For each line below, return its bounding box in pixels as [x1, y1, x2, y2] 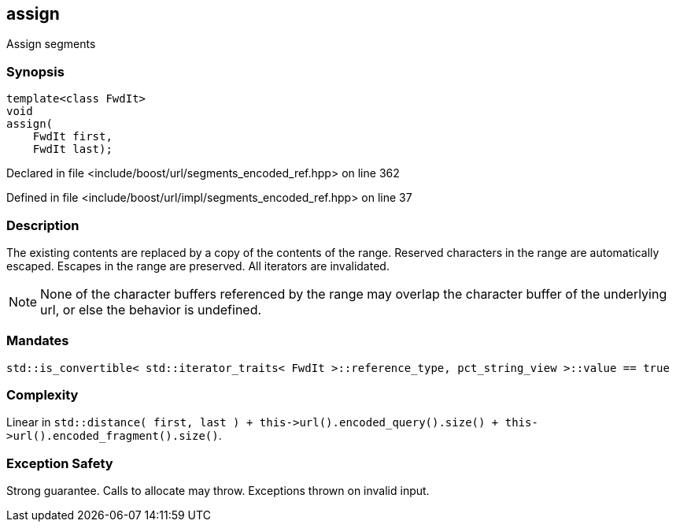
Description [6, 217, 79, 233]
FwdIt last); [32, 143, 113, 156]
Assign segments [6, 37, 96, 51]
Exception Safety [6, 455, 113, 471]
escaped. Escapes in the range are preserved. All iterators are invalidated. [6, 258, 390, 273]
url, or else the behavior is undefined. [40, 301, 262, 318]
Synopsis [6, 63, 65, 80]
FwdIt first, [32, 130, 113, 143]
